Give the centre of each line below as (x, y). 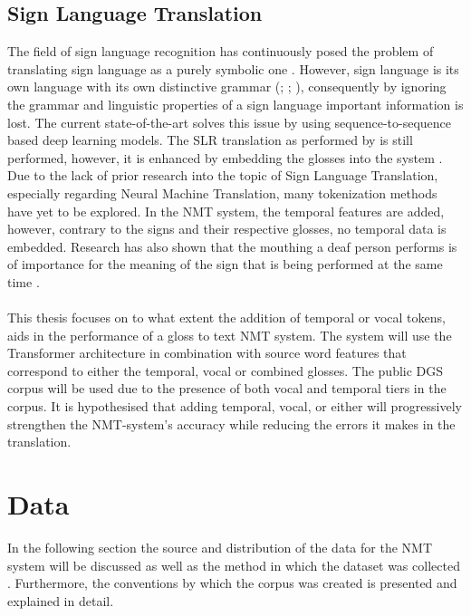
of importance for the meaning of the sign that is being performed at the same (225, 264)
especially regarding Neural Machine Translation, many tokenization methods (222, 192)
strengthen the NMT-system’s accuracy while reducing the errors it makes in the (231, 423)
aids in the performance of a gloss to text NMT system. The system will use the (230, 335)
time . (24, 281)
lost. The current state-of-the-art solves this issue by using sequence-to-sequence (230, 122)
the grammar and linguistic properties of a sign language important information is (235, 104)
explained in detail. (61, 600)
